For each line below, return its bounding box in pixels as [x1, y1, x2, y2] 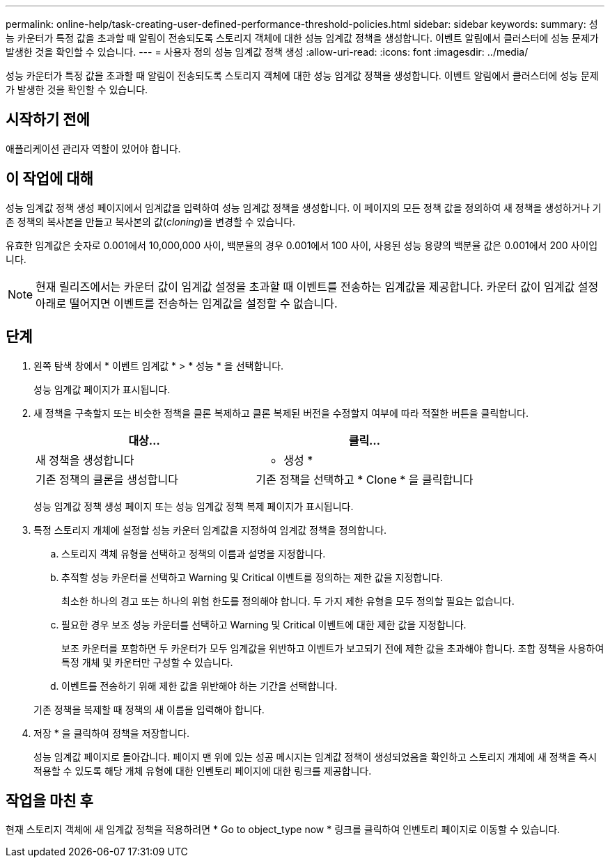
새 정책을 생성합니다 [36, 452, 134, 467]
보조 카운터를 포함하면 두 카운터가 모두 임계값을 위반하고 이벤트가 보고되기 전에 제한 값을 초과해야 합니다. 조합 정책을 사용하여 [61, 642, 604, 654]
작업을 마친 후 [6, 791, 93, 809]
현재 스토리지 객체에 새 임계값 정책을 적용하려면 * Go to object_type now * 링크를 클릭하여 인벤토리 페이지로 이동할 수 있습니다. [6, 823, 561, 836]
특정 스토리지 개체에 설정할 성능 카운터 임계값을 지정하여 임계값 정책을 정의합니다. [33, 523, 387, 536]
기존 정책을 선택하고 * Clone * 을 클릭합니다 [256, 472, 474, 486]
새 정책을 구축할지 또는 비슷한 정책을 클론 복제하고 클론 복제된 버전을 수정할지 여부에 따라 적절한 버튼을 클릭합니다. [33, 406, 529, 419]
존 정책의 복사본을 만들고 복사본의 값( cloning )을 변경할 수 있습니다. [6, 215, 296, 228]
